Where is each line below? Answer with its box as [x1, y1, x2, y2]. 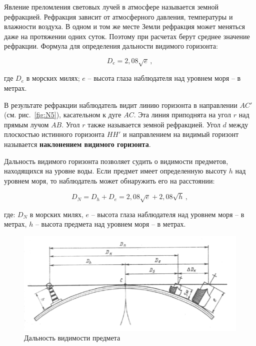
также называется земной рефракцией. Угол [87, 119, 220, 129]
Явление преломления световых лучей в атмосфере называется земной [4, 2, 219, 12]
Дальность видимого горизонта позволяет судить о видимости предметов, [4, 155, 228, 166]
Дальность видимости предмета [24, 332, 120, 343]
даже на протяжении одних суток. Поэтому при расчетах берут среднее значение [4, 31, 250, 41]
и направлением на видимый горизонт [122, 129, 239, 139]
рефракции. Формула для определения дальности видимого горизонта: [4, 41, 218, 51]
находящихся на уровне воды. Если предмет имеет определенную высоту [4, 165, 227, 176]
